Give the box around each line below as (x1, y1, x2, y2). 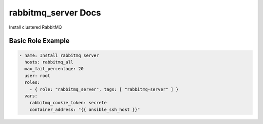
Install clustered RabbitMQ (9, 24, 62, 30)
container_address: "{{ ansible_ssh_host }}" (29, 107, 140, 112)
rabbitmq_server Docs (9, 7, 101, 18)
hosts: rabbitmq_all (24, 59, 74, 65)
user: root (24, 73, 51, 78)
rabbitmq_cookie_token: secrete (29, 100, 107, 106)
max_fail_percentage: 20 (24, 66, 84, 72)
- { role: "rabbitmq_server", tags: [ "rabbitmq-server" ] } (29, 86, 179, 92)
